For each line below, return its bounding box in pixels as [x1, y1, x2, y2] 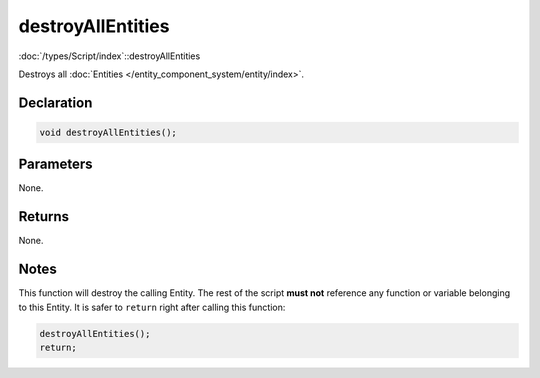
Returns [18, 208, 70, 225]
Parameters [18, 156, 93, 173]
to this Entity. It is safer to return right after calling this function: [18, 301, 286, 313]
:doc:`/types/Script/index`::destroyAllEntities [18, 50, 201, 62]
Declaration [18, 94, 93, 111]
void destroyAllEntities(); [39, 126, 177, 138]
